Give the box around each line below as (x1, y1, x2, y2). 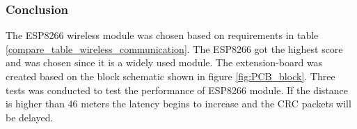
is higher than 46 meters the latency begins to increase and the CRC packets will (6, 96, 351, 111)
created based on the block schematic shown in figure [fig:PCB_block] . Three (6, 69, 335, 83)
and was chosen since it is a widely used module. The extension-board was (6, 55, 323, 70)
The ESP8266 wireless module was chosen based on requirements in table (6, 28, 319, 43)
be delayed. (6, 109, 54, 124)
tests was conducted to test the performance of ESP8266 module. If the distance (6, 82, 348, 97)
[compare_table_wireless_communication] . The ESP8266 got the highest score (6, 41, 343, 56)
